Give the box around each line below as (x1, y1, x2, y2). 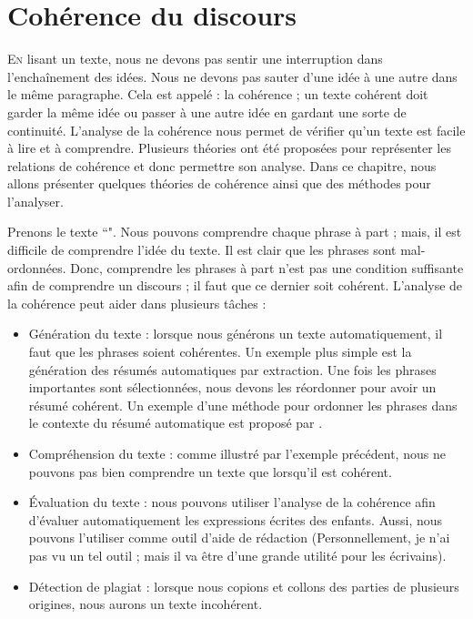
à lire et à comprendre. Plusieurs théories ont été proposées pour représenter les (7, 138, 451, 157)
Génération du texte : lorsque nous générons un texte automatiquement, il (28, 324, 443, 343)
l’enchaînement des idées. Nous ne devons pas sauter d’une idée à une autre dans (7, 66, 458, 86)
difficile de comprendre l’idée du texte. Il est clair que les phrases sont (7, 240, 397, 259)
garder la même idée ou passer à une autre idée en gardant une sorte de (7, 102, 407, 121)
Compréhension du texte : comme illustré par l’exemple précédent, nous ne (28, 444, 446, 462)
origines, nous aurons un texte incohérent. (28, 594, 263, 614)
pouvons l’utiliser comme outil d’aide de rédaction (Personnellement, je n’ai (28, 528, 450, 547)
